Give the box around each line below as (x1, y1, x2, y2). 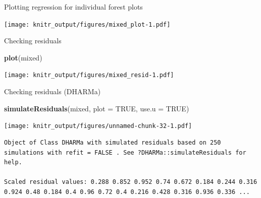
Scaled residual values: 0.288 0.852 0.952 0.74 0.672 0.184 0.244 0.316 (4, 178, 257, 186)
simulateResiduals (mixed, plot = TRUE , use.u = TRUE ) (4, 103, 189, 113)
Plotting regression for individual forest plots (4, 2, 143, 12)
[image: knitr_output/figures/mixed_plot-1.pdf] (4, 21, 171, 28)
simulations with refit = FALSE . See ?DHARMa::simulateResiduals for (4, 149, 246, 156)
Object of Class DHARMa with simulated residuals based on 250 (4, 139, 221, 146)
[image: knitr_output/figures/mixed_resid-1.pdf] (4, 72, 174, 79)
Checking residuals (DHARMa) (4, 86, 101, 97)
